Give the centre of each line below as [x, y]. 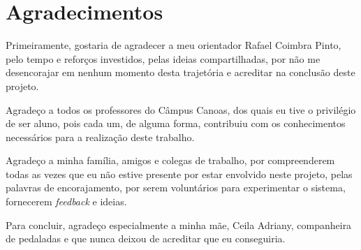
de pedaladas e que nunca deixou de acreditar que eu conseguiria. [146, 238]
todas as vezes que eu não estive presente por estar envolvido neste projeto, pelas [179, 174]
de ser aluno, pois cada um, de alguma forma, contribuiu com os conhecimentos [176, 123]
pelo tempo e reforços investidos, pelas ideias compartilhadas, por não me [163, 58]
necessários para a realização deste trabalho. [100, 137]
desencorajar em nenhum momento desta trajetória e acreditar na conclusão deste [180, 72]
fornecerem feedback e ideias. [66, 201]
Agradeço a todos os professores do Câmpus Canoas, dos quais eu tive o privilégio [181, 109]
